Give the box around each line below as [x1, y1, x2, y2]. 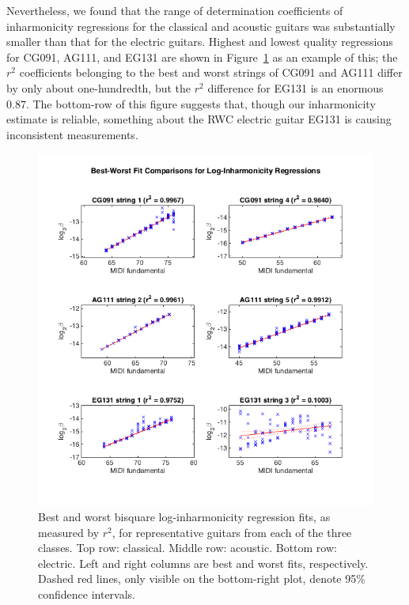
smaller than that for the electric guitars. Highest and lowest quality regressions [6, 33, 393, 50]
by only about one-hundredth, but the [6, 79, 191, 96]
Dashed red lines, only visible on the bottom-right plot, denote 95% [38, 570, 365, 587]
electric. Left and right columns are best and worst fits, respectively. [38, 554, 369, 571]
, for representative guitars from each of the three [112, 524, 352, 540]
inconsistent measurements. [6, 126, 138, 142]
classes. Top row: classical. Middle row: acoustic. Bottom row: [38, 539, 337, 556]
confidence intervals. [38, 586, 136, 603]
